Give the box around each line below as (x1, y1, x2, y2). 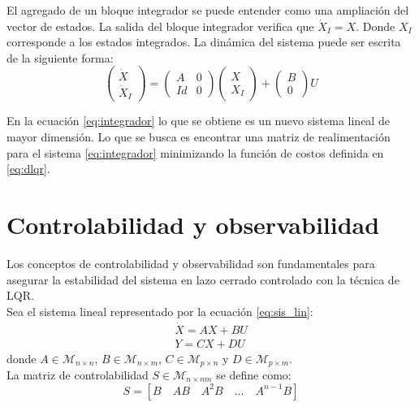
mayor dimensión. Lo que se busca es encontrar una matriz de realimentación (6, 128, 391, 145)
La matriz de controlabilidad (6, 366, 149, 383)
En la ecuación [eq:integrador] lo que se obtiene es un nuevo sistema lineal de (6, 112, 390, 129)
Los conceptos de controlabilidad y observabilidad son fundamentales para (6, 254, 375, 271)
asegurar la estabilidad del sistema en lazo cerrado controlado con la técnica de (6, 271, 400, 288)
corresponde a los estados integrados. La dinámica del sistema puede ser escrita (6, 33, 401, 50)
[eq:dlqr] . (6, 160, 50, 177)
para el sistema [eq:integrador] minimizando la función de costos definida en (6, 144, 384, 161)
